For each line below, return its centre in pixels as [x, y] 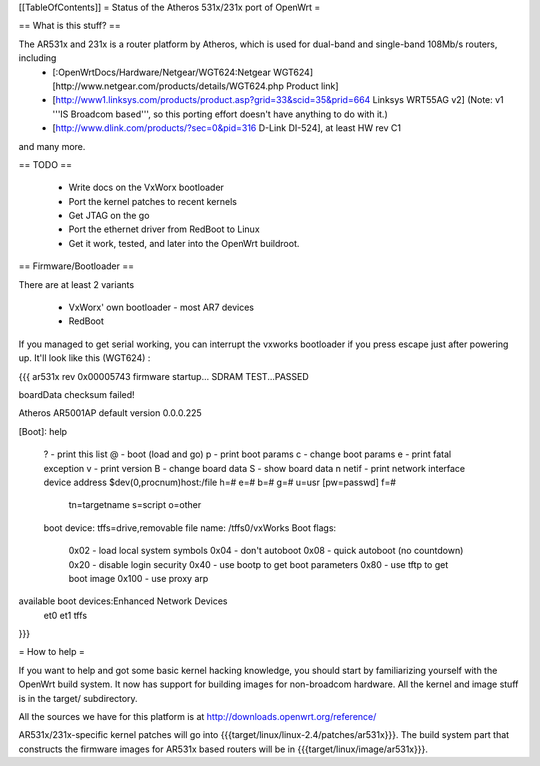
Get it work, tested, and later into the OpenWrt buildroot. [184, 243]
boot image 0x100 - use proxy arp [138, 578]
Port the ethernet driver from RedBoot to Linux [164, 229]
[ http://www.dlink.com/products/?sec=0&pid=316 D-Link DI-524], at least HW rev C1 [227, 128]
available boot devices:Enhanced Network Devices [123, 601]
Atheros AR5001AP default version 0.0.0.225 [110, 413]
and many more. [52, 146]
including [37, 58]
